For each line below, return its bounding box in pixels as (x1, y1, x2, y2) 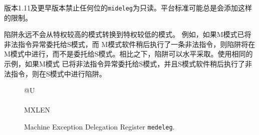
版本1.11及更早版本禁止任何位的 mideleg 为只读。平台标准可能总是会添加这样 (4, 2, 252, 12)
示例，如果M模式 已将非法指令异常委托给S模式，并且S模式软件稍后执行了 (4, 58, 245, 69)
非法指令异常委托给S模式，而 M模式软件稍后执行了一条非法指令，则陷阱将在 (4, 38, 255, 49)
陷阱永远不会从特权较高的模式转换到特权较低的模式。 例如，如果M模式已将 (4, 29, 251, 39)
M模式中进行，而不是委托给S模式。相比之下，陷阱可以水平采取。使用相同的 (4, 48, 253, 59)
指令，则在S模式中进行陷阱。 (11, 68, 106, 78)
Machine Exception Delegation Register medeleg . (24, 121, 175, 131)
